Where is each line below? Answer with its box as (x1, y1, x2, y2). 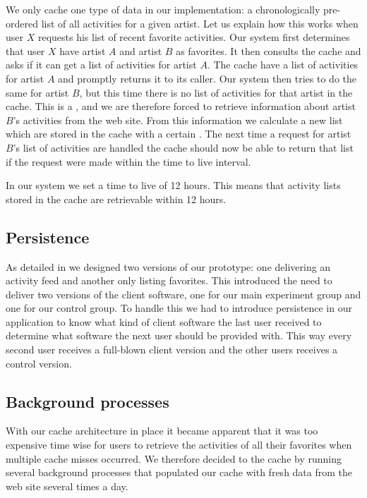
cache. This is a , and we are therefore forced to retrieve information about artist (6, 99, 356, 114)
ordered (6, 16, 38, 30)
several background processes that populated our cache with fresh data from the (6, 465, 353, 480)
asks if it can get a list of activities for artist (6, 57, 197, 72)
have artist (59, 43, 106, 58)
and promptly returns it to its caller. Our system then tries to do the (58, 71, 357, 85)
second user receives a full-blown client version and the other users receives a (6, 342, 338, 357)
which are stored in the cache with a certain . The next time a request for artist (6, 126, 351, 141)
